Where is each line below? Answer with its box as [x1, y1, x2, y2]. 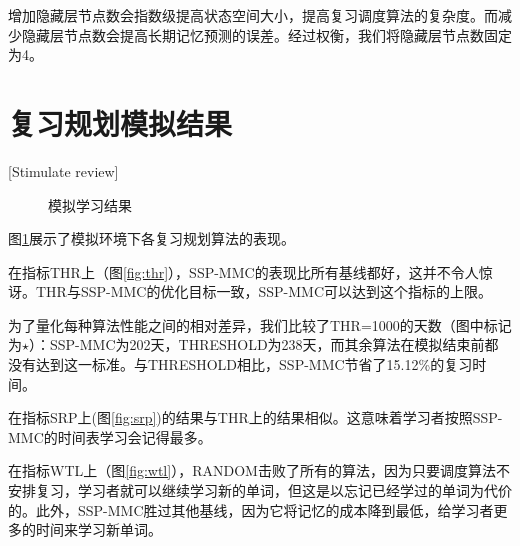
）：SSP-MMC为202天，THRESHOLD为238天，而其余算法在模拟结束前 [29, 334, 485, 355]
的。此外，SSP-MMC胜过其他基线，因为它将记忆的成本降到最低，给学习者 [8, 499, 494, 520]
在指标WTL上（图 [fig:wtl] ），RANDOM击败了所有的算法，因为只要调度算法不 [8, 460, 510, 481]
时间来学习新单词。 [35, 519, 162, 540]
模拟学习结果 [48, 194, 132, 215]
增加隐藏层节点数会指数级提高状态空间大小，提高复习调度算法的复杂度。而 [8, 5, 498, 25]
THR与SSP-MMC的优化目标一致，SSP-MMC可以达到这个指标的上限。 [35, 281, 493, 302]
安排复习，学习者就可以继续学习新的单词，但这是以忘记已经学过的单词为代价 [8, 480, 512, 501]
